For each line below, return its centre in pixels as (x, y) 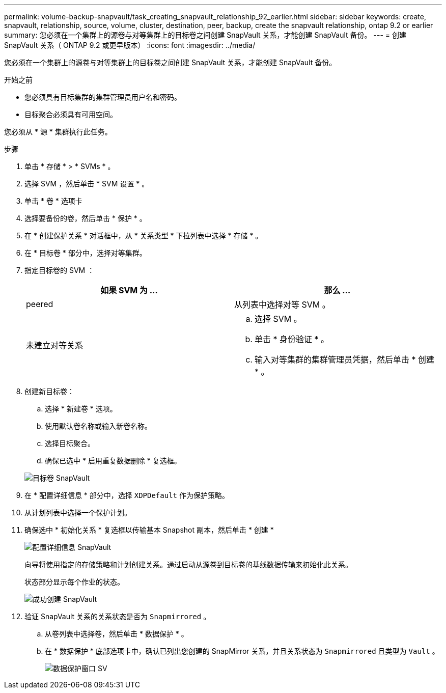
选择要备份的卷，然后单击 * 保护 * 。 (86, 218)
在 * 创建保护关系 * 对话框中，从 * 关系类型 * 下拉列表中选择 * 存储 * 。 (144, 235)
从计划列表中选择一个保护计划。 (78, 512)
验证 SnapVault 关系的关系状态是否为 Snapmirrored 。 (118, 616)
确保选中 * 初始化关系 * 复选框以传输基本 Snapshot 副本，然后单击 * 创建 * (149, 530)
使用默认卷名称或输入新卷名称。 (98, 426)
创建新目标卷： (49, 391)
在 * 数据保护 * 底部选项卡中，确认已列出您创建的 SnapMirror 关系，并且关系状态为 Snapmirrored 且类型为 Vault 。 (242, 651)
